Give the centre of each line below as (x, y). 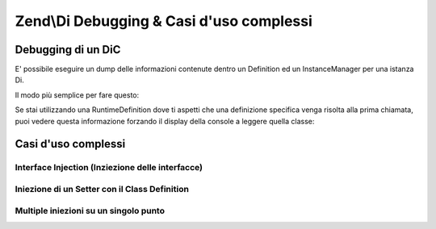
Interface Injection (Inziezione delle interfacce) (109, 168)
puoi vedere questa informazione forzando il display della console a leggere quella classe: (165, 121)
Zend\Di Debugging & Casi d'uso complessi (163, 21)
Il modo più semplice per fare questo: (77, 95)
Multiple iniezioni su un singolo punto (90, 210)
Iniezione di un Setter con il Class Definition (102, 189)
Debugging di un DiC (68, 50)
